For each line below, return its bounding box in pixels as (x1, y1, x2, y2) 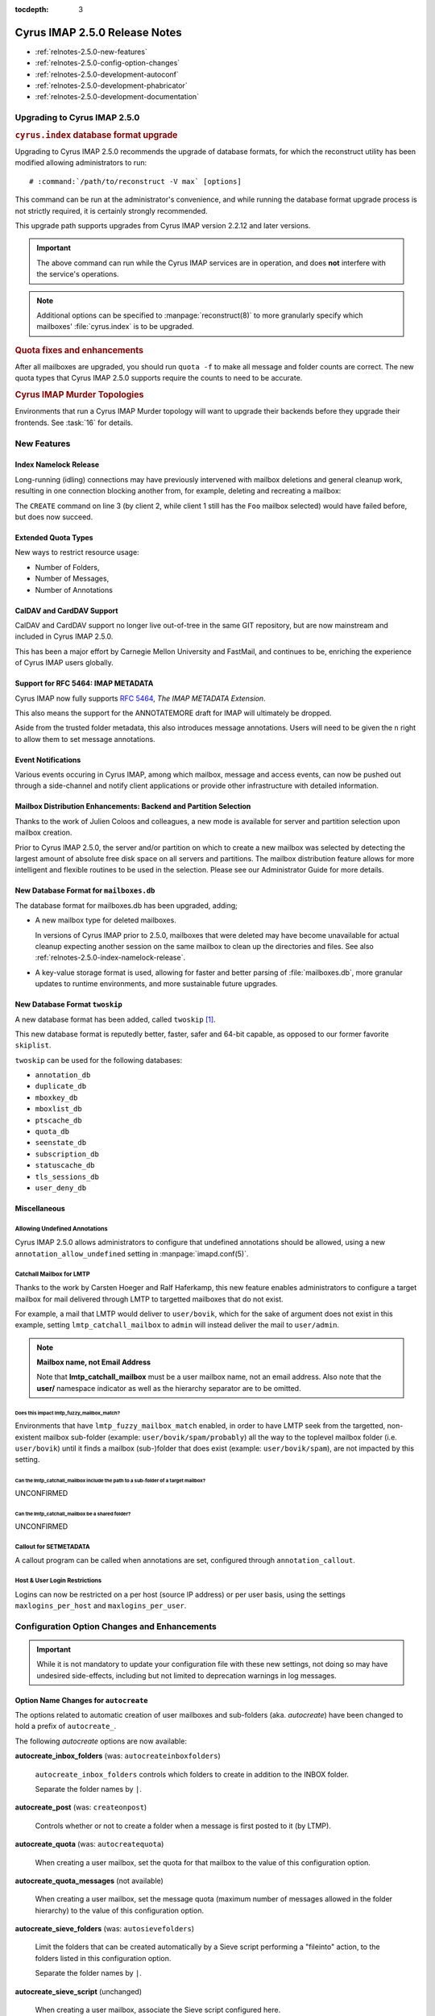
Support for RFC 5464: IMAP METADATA (14, 678, 154, 689)
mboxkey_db (35, 1093, 78, 1102)
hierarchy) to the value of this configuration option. (35, 1906, 205, 1915)
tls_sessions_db (35, 1172, 100, 1181)
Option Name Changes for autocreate (14, 1695, 148, 1705)
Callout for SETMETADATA (14, 1543, 90, 1551)
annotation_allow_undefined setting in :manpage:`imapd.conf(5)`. (14, 1248, 249, 1258)
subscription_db (35, 1149, 100, 1159)
